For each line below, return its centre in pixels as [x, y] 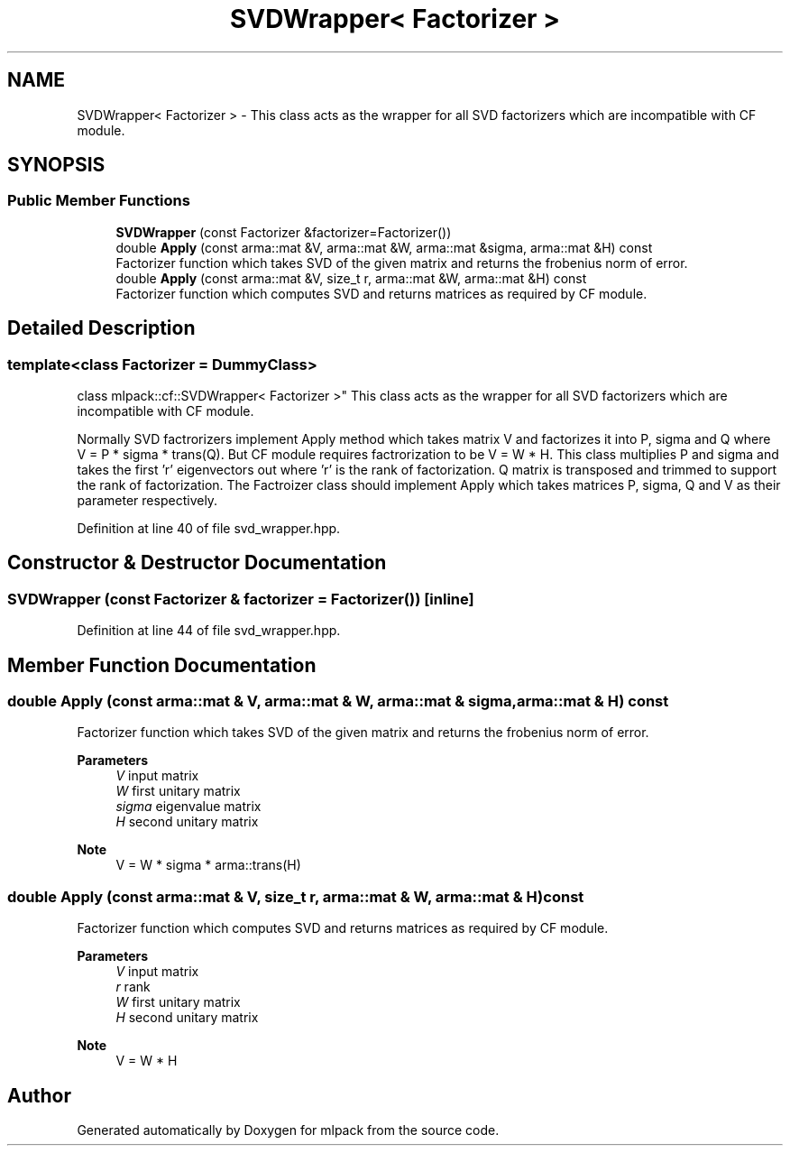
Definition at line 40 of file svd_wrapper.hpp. [209, 529]
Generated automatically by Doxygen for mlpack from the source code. [288, 1130]
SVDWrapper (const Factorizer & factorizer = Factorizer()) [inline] [241, 599]
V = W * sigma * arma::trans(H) [208, 865]
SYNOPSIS [56, 165]
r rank [133, 987]
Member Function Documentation [162, 665]
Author [39, 1095]
